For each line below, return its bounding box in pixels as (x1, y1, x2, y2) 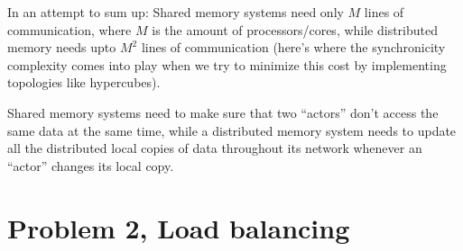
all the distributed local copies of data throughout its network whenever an (7, 139, 422, 157)
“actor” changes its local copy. (7, 156, 174, 175)
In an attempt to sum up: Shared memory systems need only (7, 3, 344, 21)
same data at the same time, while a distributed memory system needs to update (7, 121, 457, 139)
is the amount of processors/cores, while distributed (152, 20, 439, 39)
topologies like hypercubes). (7, 73, 161, 92)
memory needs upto (7, 38, 116, 57)
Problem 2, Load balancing (7, 209, 350, 246)
